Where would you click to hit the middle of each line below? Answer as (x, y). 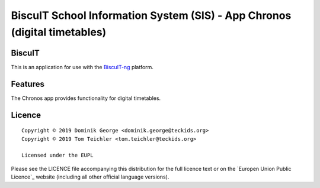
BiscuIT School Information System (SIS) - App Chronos (151, 15)
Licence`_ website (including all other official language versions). (90, 177)
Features (28, 84)
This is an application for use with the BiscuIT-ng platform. (82, 67)
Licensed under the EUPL (57, 155)
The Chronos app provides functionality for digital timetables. (86, 98)
